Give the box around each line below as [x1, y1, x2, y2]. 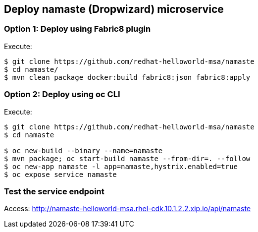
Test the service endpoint [4, 186, 104, 196]
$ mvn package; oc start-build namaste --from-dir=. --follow [4, 154, 251, 163]
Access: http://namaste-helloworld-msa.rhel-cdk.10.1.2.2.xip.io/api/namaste [4, 204, 251, 213]
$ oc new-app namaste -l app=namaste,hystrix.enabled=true [4, 162, 238, 171]
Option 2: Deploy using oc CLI [4, 89, 120, 100]
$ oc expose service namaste [4, 170, 117, 178]
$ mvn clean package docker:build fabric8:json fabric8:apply [4, 73, 251, 81]
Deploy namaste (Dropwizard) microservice [4, 3, 224, 15]
